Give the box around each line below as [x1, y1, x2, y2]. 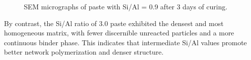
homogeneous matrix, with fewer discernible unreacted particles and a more [4, 28, 234, 38]
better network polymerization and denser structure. [4, 47, 164, 57]
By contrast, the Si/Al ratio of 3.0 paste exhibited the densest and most [4, 18, 224, 28]
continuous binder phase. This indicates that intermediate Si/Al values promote [4, 37, 247, 47]
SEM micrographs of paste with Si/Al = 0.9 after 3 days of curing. [24, 1, 228, 11]
